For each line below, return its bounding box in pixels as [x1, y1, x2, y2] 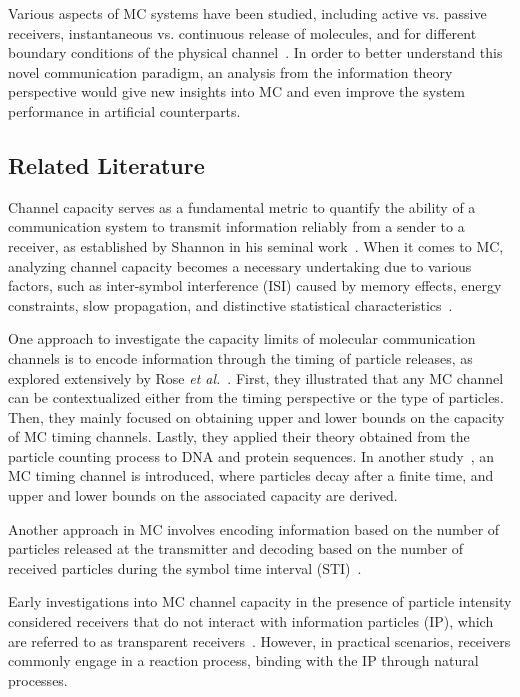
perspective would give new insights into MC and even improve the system [8, 81, 465, 102]
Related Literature [8, 149, 205, 180]
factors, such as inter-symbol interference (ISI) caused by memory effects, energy [8, 275, 502, 296]
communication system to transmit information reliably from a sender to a [8, 216, 465, 237]
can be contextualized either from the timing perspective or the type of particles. [8, 387, 504, 408]
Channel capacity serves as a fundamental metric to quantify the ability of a [8, 196, 476, 217]
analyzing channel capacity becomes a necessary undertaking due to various [8, 255, 472, 276]
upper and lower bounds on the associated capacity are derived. [8, 485, 398, 506]
